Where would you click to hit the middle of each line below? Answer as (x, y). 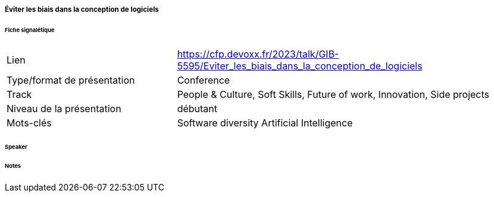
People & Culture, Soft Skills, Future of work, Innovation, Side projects (333, 94)
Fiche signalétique (30, 30)
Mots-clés (29, 123)
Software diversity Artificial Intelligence (265, 123)
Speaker (16, 147)
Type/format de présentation (71, 80)
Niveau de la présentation (64, 108)
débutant (197, 108)
